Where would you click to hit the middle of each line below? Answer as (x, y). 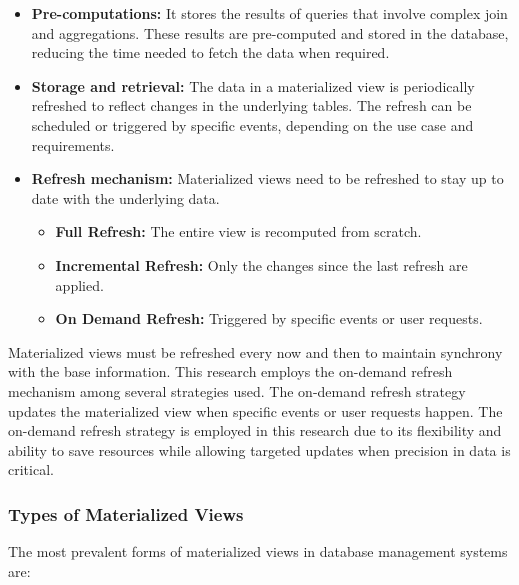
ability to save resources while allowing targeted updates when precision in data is (259, 449)
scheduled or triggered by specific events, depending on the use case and (252, 124)
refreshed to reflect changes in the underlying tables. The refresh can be (251, 105)
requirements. (73, 144)
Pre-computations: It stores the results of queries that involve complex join (269, 13)
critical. (31, 469)
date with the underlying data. (125, 197)
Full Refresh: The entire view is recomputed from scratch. (238, 231)
